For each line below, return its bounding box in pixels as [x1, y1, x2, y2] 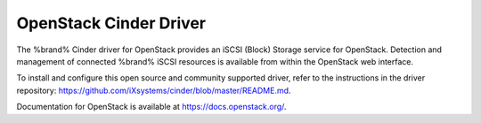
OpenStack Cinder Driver [16, 13, 207, 33]
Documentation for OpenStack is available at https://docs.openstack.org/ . [16, 102, 287, 112]
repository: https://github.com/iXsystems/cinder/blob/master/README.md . [16, 85, 291, 96]
